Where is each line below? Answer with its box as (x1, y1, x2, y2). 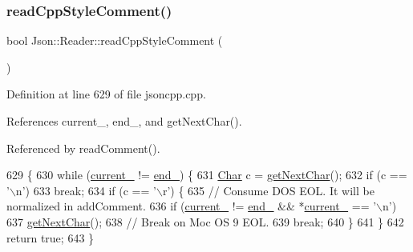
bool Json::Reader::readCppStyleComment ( (6, 32, 223, 49)
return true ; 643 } (6, 229, 95, 246)
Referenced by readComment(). (6, 139, 160, 156)
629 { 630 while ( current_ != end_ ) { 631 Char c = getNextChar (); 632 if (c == (6, 166, 407, 183)
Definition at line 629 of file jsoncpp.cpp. (6, 86, 206, 102)
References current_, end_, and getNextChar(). (6, 113, 242, 129)
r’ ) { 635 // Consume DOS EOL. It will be (162, 182, 375, 198)
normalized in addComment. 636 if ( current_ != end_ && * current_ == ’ (6, 198, 377, 214)
